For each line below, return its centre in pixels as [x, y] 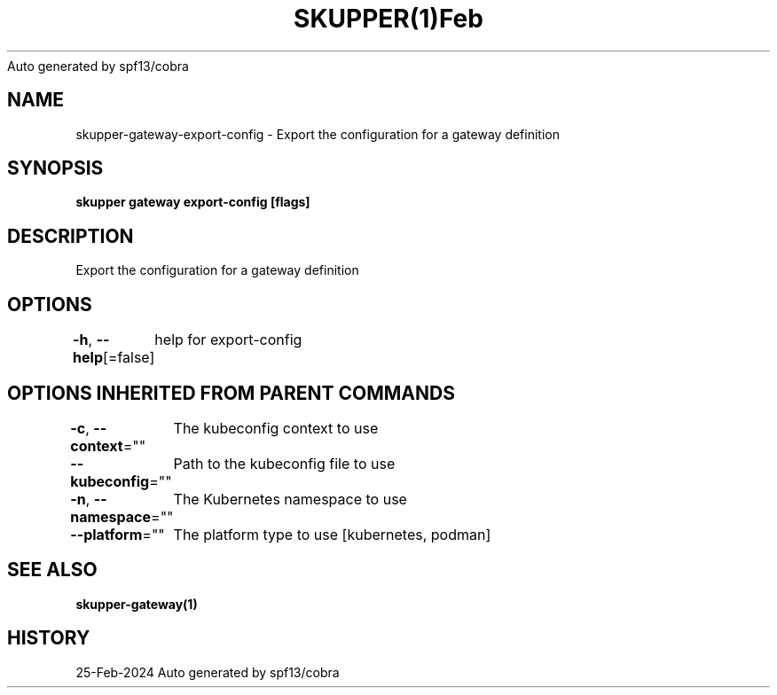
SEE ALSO [52, 570]
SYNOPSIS [55, 168]
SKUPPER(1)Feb [388, 19]
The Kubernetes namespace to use [290, 499]
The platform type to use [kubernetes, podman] [332, 534]
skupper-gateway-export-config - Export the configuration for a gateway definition [318, 134]
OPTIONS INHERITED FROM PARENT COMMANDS [231, 393]
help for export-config [228, 340]
